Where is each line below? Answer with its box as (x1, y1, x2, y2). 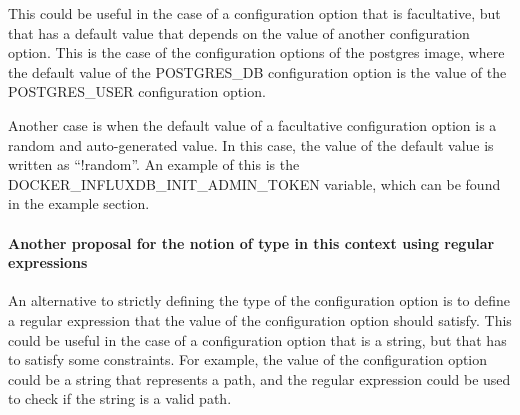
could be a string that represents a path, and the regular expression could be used (8, 368, 511, 389)
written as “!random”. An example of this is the (8, 154, 300, 175)
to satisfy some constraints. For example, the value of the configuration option (8, 349, 488, 370)
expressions (8, 252, 88, 273)
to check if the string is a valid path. (8, 388, 232, 409)
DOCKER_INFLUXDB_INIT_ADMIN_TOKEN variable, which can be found (8, 173, 501, 194)
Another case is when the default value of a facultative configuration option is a (8, 114, 497, 135)
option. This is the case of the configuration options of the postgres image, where (8, 42, 505, 63)
